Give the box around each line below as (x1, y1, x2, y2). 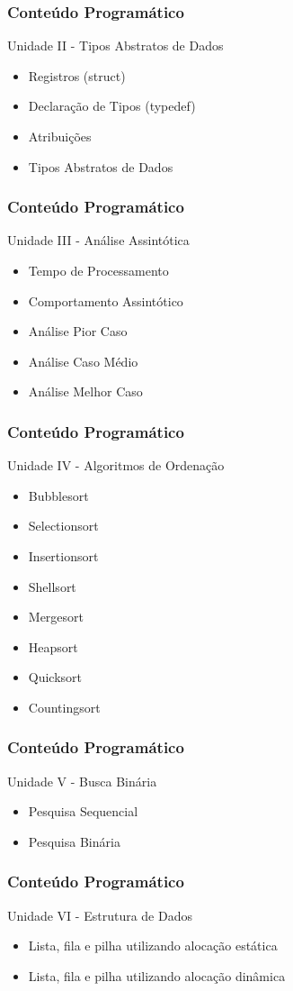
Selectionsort (28, 516, 99, 535)
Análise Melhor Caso (28, 382, 143, 401)
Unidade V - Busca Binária (7, 771, 157, 790)
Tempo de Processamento (28, 261, 169, 279)
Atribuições (28, 127, 92, 145)
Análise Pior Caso (28, 322, 128, 341)
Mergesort (28, 607, 84, 626)
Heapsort (28, 637, 78, 656)
